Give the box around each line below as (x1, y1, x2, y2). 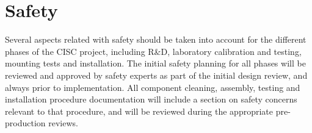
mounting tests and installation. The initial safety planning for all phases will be (5, 57, 306, 70)
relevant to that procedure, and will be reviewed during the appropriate (5, 104, 273, 117)
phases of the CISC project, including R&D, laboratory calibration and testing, (5, 45, 302, 57)
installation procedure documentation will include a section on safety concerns (5, 93, 297, 106)
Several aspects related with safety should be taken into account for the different (5, 33, 307, 46)
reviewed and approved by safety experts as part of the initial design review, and (5, 68, 308, 81)
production (5, 117, 46, 129)
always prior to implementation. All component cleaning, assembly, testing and (5, 81, 300, 93)
